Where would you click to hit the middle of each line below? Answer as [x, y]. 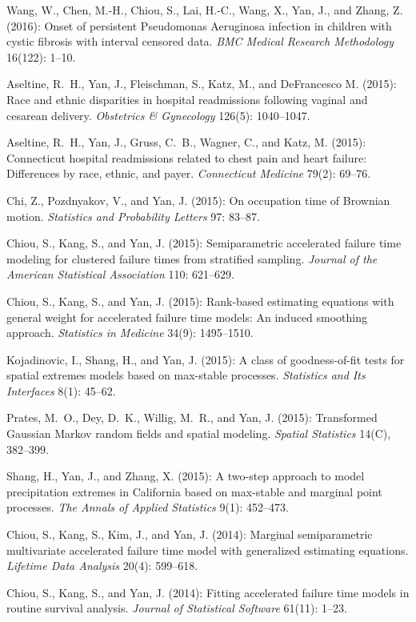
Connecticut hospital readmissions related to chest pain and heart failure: [187, 157]
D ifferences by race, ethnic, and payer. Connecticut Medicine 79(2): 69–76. [189, 173]
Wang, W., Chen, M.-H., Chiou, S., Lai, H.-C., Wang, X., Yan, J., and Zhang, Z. [205, 10]
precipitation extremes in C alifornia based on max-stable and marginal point [194, 491]
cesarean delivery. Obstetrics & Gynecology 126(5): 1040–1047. [158, 115]
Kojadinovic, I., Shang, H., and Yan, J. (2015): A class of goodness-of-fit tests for [206, 359]
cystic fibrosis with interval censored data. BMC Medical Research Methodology [200, 41]
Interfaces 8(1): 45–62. [61, 390]
